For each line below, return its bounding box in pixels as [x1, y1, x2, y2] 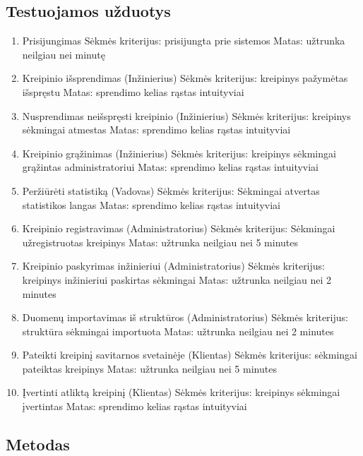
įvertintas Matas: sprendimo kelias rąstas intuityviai [22, 399, 247, 414]
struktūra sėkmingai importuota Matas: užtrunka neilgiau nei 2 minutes [22, 323, 334, 338]
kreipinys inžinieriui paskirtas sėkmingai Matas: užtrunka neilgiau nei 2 [22, 272, 332, 287]
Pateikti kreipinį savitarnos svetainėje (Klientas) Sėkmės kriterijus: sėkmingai [22, 347, 357, 362]
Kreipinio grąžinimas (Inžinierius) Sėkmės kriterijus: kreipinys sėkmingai [22, 145, 336, 160]
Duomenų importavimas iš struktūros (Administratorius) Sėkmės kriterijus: [22, 310, 348, 325]
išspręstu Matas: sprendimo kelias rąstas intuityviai [22, 84, 244, 99]
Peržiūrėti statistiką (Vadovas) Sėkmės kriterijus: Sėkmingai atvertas [22, 183, 320, 198]
